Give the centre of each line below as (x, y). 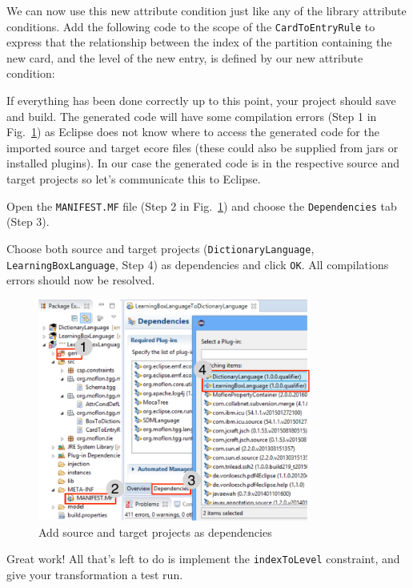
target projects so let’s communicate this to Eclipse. (134, 179)
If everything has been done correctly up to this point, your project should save (201, 101)
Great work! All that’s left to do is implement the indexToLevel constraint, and (203, 559)
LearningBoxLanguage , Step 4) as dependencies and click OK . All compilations (198, 264)
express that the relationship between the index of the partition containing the (199, 42)
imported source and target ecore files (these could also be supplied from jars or (202, 147)
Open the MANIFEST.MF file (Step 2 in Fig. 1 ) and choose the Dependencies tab (202, 205)
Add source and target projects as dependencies (155, 532)
